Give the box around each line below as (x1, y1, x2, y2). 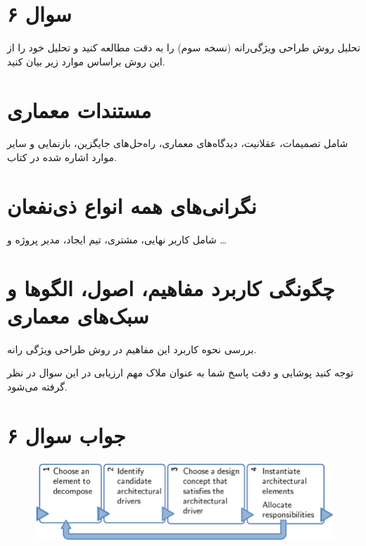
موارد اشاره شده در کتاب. (7, 150, 117, 165)
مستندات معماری (7, 95, 152, 124)
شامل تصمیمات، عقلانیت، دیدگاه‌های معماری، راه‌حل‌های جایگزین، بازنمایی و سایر (7, 136, 348, 151)
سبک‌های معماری (7, 300, 149, 329)
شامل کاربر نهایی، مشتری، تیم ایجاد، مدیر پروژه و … (7, 231, 227, 246)
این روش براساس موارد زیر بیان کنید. (7, 53, 165, 68)
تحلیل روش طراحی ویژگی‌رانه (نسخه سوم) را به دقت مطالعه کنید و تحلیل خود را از (7, 40, 360, 55)
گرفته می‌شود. (7, 379, 68, 393)
